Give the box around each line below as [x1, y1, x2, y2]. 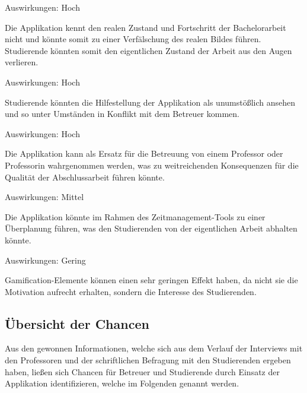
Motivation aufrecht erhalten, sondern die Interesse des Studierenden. [5, 285, 257, 297]
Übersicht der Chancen [5, 314, 149, 332]
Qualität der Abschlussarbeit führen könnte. [5, 170, 165, 183]
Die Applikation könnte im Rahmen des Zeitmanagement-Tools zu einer [5, 210, 266, 223]
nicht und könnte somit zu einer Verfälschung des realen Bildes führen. [5, 33, 261, 45]
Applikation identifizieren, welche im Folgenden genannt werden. [5, 377, 239, 389]
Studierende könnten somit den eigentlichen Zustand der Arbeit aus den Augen [5, 44, 292, 56]
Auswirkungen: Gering [5, 253, 86, 266]
